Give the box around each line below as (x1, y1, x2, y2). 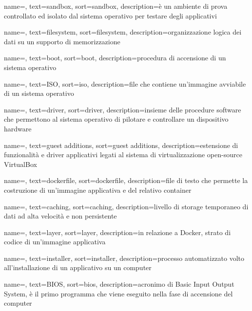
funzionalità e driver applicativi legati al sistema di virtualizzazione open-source (4, 149, 242, 160)
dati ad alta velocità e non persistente (4, 211, 117, 221)
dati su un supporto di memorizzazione (4, 36, 120, 46)
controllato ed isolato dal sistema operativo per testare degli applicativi (4, 10, 217, 20)
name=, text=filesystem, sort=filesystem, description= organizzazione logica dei (4, 27, 242, 37)
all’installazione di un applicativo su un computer (4, 262, 152, 273)
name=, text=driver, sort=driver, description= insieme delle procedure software (4, 104, 241, 114)
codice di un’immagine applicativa (4, 237, 106, 247)
